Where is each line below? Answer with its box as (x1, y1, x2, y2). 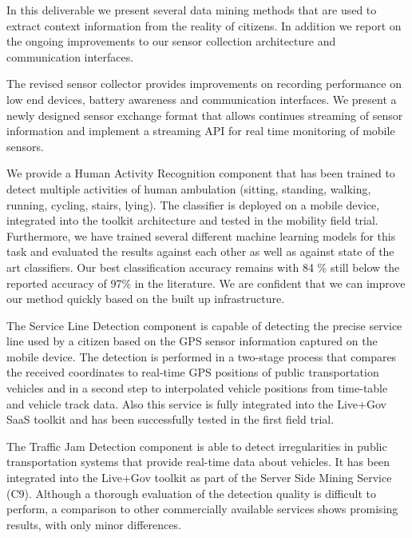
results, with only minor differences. (6, 516, 181, 532)
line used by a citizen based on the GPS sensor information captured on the (6, 333, 378, 349)
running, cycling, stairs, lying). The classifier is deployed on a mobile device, (6, 196, 380, 213)
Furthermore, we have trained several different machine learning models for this (6, 227, 396, 244)
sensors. (6, 137, 44, 154)
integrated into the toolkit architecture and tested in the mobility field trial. (6, 212, 378, 229)
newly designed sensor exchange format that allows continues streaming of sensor (6, 106, 403, 123)
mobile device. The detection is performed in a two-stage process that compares (6, 348, 397, 365)
